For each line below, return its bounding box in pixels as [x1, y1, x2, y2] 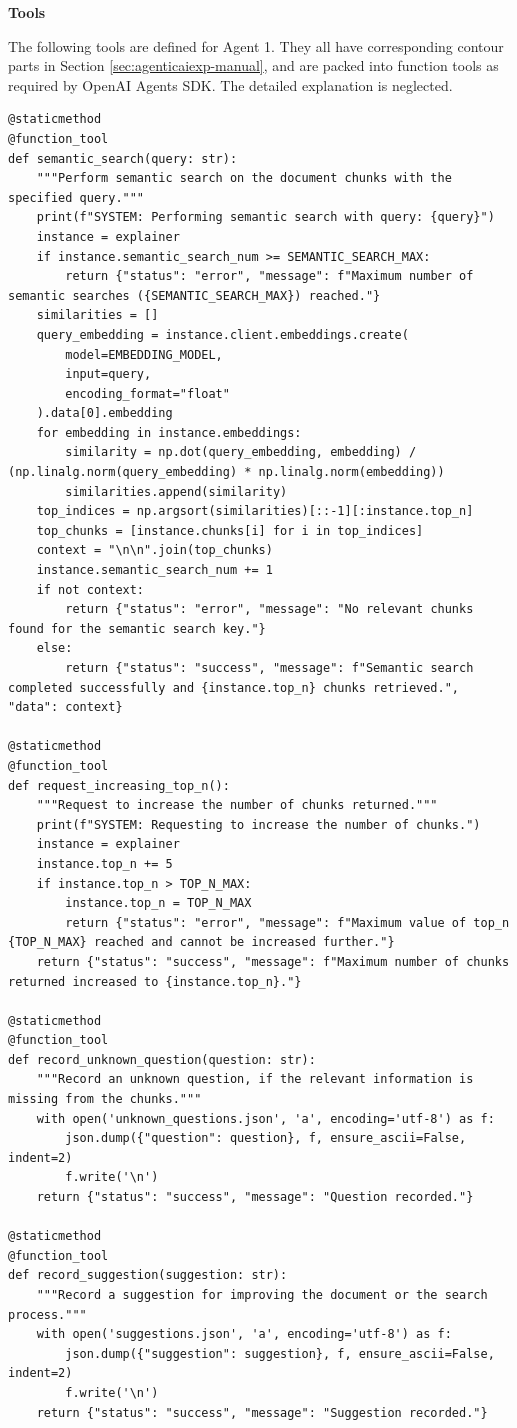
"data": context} [8, 700, 123, 715]
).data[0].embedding [36, 406, 173, 421]
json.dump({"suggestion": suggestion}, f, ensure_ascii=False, [65, 1346, 495, 1361]
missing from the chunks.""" [8, 1092, 202, 1107]
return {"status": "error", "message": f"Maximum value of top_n [65, 915, 510, 930]
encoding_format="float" [65, 386, 230, 401]
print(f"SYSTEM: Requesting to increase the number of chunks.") [36, 817, 481, 832]
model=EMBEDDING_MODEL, [65, 347, 223, 362]
